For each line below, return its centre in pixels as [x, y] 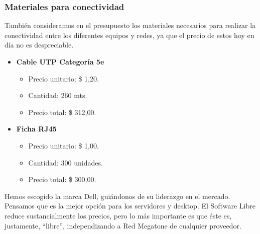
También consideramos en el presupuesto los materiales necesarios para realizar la [130, 25]
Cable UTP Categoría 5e [60, 61]
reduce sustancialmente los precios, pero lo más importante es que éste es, [118, 215]
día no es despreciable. [39, 45]
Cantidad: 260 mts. [58, 95]
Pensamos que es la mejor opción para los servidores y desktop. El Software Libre [130, 206]
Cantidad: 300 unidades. [66, 162]
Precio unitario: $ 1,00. [63, 145]
